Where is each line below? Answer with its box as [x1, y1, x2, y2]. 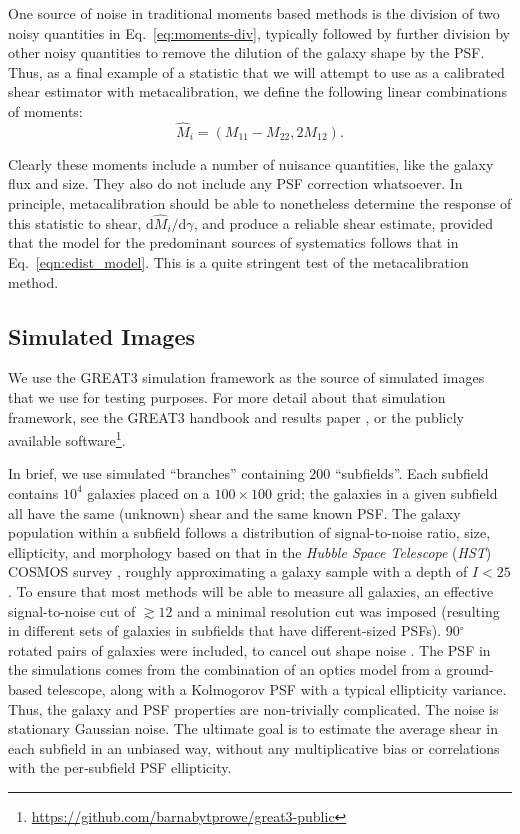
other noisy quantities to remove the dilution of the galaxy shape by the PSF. [8, 42, 485, 63]
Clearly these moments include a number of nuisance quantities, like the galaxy [8, 153, 494, 174]
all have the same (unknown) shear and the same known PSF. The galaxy [8, 502, 461, 523]
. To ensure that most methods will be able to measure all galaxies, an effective [8, 580, 494, 601]
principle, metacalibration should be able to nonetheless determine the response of [8, 192, 512, 213]
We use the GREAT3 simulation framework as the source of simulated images [8, 367, 485, 388]
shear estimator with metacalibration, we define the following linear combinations [8, 81, 507, 102]
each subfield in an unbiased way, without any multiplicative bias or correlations [8, 737, 500, 758]
